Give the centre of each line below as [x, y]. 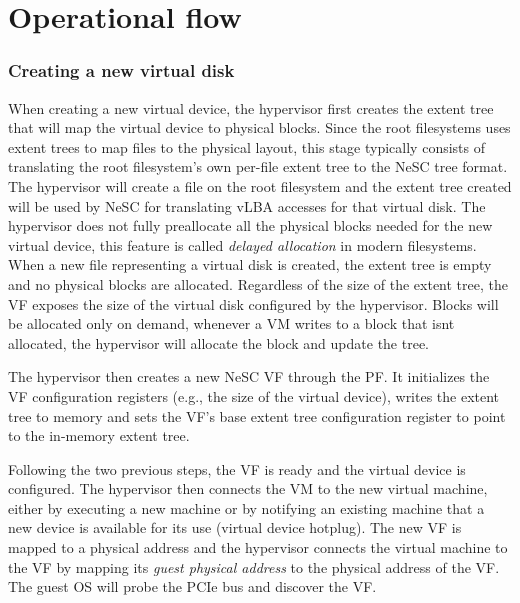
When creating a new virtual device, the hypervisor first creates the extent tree [251, 107]
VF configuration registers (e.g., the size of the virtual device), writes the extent [254, 395]
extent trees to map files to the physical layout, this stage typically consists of [246, 146]
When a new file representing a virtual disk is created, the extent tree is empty [250, 264]
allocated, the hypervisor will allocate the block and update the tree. [218, 342]
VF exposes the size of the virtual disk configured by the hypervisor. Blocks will [253, 303]
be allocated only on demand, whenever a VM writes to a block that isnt [231, 323]
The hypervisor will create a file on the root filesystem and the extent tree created [260, 185]
